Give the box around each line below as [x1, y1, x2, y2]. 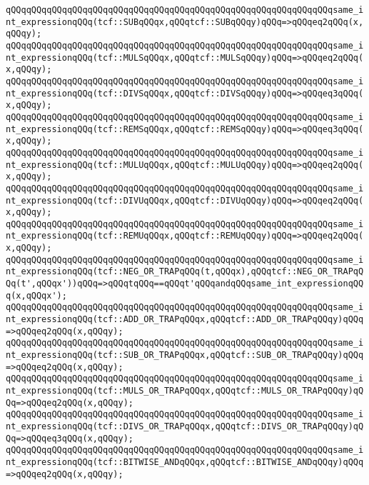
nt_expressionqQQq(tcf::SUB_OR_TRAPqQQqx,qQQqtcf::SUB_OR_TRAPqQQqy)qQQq [6, 350, 364, 361]
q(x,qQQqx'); [6, 290, 67, 301]
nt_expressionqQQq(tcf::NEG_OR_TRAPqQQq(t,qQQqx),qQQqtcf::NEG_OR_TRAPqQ [6, 266, 364, 277]
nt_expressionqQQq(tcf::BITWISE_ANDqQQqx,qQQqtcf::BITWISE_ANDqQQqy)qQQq [6, 456, 364, 467]
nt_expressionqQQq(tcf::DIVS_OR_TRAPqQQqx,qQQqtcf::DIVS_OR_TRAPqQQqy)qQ [6, 421, 364, 431]
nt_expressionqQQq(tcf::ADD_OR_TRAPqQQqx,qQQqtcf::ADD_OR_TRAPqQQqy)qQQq [6, 314, 364, 325]
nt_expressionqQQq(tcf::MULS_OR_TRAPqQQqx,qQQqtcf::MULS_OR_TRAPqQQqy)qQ [6, 386, 364, 396]
